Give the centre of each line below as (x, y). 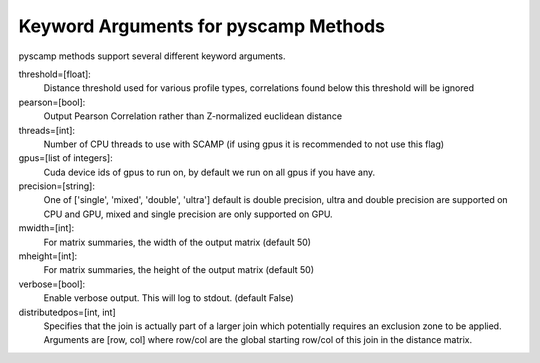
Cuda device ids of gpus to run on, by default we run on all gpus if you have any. (209, 172)
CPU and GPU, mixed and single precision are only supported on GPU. (188, 214)
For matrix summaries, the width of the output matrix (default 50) (177, 242)
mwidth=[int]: (46, 228)
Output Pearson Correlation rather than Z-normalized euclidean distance (193, 116)
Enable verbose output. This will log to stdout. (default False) (168, 298)
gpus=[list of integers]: (66, 158)
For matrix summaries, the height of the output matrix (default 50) (179, 270)
